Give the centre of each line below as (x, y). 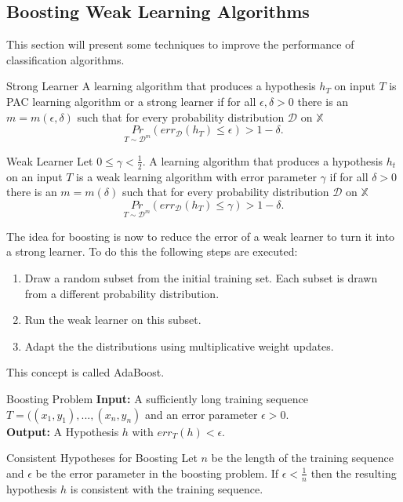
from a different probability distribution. (122, 293)
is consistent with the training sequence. (167, 488)
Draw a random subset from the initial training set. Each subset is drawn (201, 277)
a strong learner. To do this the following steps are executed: (152, 251)
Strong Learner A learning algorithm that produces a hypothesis (161, 86)
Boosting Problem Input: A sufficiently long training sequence (158, 398)
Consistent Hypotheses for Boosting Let (102, 458)
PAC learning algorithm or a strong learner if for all (131, 101)
